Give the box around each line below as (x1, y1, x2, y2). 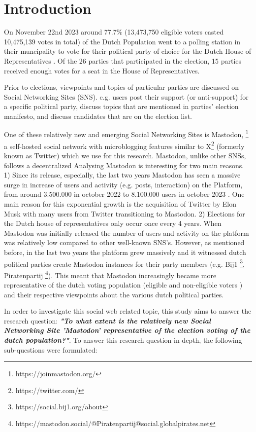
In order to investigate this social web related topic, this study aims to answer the (4, 306, 252, 316)
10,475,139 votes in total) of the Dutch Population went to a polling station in (4, 36, 241, 46)
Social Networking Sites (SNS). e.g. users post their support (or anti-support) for (4, 91, 249, 102)
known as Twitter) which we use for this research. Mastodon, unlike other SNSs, (4, 150, 246, 160)
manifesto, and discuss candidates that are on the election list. (4, 110, 192, 121)
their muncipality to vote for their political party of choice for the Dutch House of (4, 46, 252, 56)
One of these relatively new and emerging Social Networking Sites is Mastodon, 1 (4, 128, 249, 140)
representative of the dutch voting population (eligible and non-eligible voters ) (4, 280, 243, 289)
